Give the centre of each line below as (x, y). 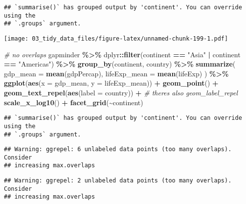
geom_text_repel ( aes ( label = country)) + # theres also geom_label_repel (121, 92)
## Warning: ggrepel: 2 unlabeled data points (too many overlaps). (118, 181)
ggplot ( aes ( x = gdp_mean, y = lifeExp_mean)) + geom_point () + (111, 83)
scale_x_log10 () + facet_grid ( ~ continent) (74, 102)
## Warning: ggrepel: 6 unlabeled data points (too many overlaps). (118, 149)
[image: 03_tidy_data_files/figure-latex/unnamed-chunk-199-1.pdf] (116, 38)
